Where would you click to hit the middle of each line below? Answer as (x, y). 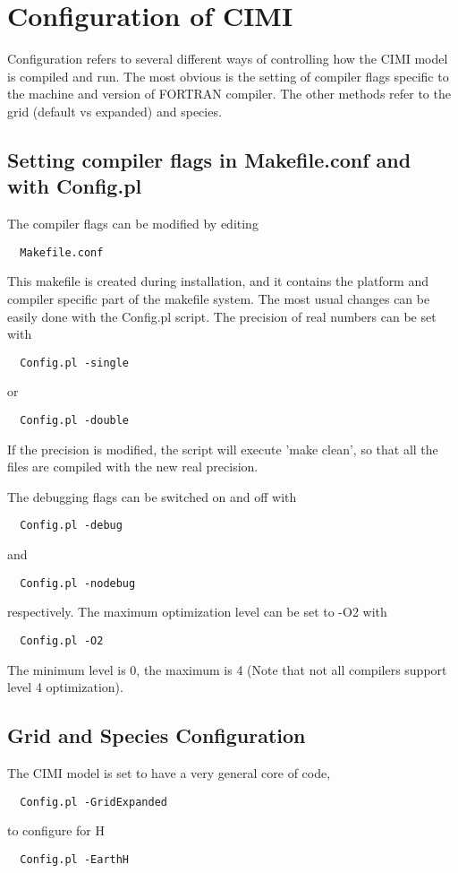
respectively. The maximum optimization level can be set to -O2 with (197, 612)
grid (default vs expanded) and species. (114, 111)
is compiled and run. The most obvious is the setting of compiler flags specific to (228, 76)
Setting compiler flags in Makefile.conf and (209, 159)
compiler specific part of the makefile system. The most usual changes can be (219, 298)
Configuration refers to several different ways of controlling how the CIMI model (228, 59)
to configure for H (56, 830)
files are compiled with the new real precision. (133, 467)
